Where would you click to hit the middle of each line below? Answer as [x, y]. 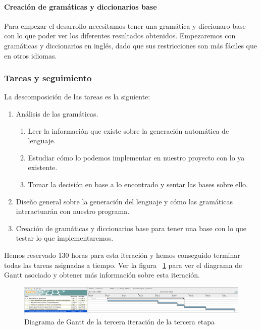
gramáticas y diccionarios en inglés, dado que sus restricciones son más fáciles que [130, 45]
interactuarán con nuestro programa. [73, 211]
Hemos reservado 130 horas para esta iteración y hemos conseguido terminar [122, 255]
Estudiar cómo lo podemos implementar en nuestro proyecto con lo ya [136, 157]
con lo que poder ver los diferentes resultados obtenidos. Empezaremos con [120, 36]
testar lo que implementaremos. [65, 238]
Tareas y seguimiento [48, 78]
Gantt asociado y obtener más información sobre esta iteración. [102, 275]
